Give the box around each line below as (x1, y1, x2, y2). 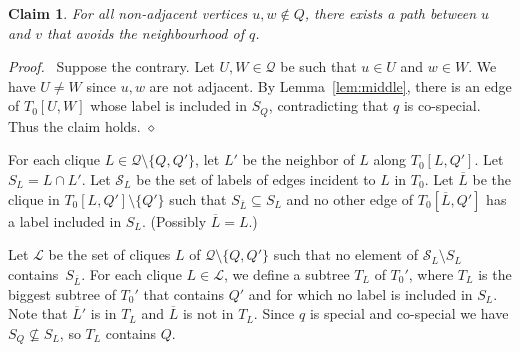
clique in (8, 188, 60, 209)
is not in (182, 303, 234, 324)
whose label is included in (90, 95, 248, 116)
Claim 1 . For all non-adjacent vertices (8, 3, 248, 23)
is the (478, 263, 512, 284)
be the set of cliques (48, 244, 171, 265)
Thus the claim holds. (8, 115, 141, 136)
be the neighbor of (242, 149, 355, 170)
